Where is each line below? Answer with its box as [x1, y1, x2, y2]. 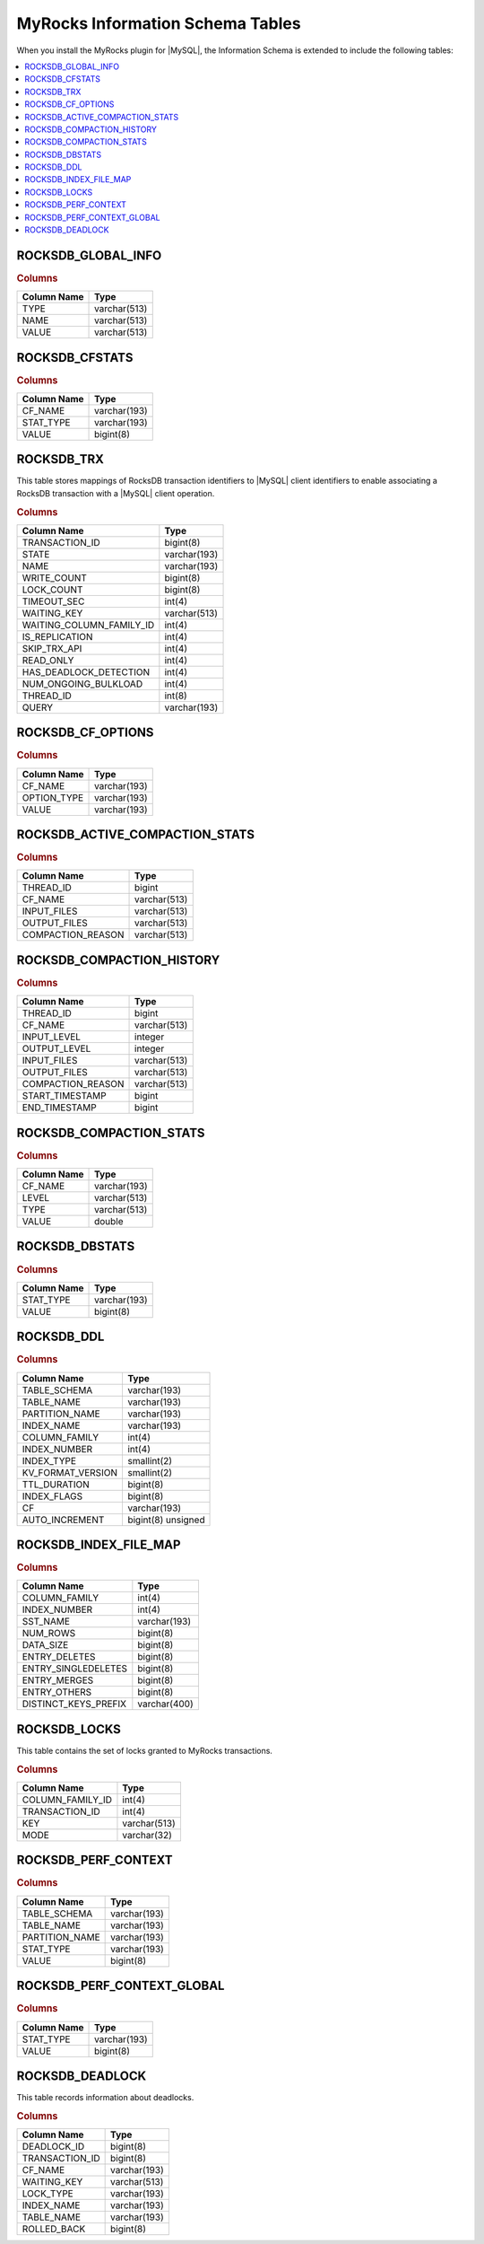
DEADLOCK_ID [22, 2141, 85, 2153]
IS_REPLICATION [22, 630, 93, 643]
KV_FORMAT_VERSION [22, 1466, 118, 1478]
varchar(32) [122, 1828, 172, 1841]
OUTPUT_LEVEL [22, 1042, 91, 1055]
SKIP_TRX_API [22, 642, 82, 654]
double [94, 1215, 124, 1228]
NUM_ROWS [22, 1627, 76, 1640]
